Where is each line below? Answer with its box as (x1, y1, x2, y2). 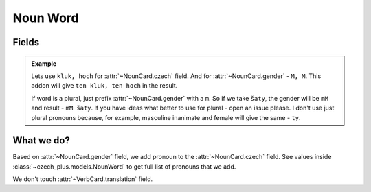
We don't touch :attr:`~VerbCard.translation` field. (12, 175, 153, 183)
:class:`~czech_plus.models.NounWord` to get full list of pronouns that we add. (12, 162, 236, 171)
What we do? (12, 134, 70, 147)
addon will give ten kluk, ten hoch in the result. (31, 82, 178, 90)
